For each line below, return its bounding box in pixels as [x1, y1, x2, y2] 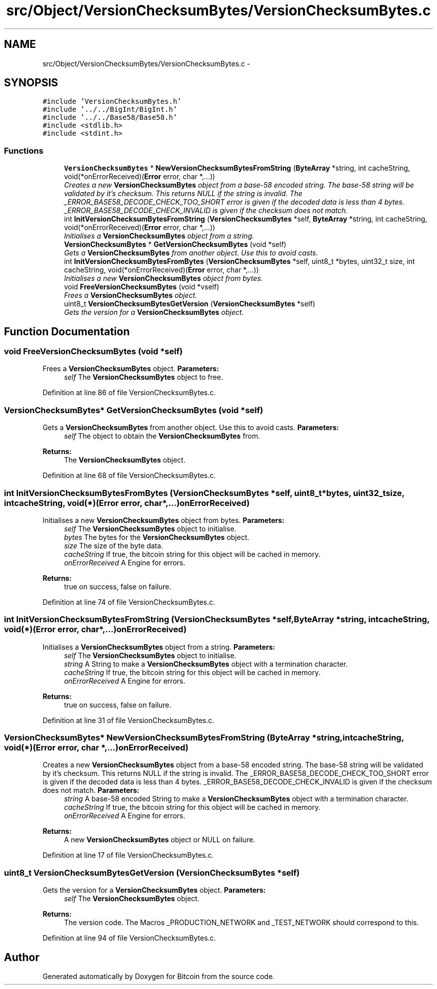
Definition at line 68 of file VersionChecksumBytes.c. [42, 471, 216, 480]
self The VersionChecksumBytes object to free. [64, 373, 223, 382]
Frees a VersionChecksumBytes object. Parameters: [42, 364, 219, 373]
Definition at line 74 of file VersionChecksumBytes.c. [42, 597, 216, 606]
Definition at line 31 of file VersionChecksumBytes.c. [42, 716, 215, 725]
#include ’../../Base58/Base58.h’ [42, 113, 178, 122]
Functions [4, 145, 43, 156]
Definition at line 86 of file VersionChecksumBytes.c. [42, 388, 216, 397]
